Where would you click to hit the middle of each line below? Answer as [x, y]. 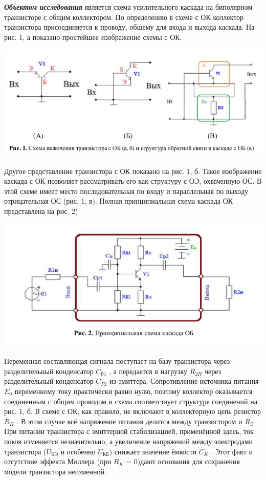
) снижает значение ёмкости [153, 451]
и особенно [78, 451]
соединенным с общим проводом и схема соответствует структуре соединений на [131, 401]
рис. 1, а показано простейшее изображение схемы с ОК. [93, 37]
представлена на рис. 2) [41, 211]
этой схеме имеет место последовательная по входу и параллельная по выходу [126, 191]
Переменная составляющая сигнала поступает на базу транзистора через [117, 361]
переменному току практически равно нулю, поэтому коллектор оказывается [134, 391]
